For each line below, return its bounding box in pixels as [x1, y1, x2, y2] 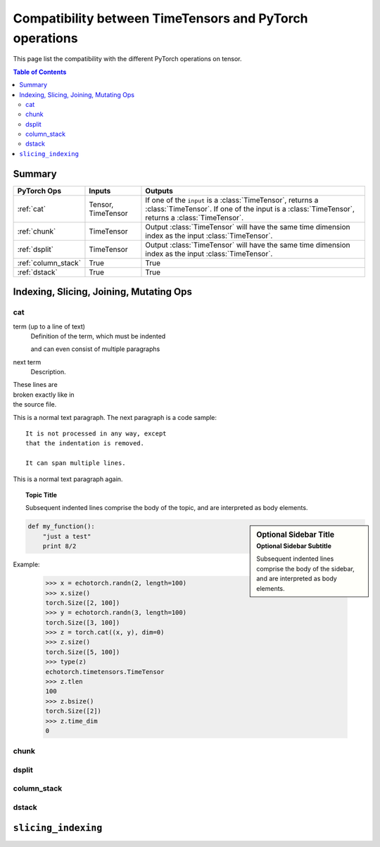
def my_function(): [27, 523, 95, 530]
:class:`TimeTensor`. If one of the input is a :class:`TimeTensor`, [145, 204, 355, 214]
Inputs [89, 186, 111, 196]
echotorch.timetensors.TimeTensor [45, 668, 165, 675]
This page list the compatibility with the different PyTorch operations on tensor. [13, 55, 242, 63]
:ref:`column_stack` [17, 257, 81, 267]
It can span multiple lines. [25, 459, 126, 467]
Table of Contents [13, 68, 67, 76]
